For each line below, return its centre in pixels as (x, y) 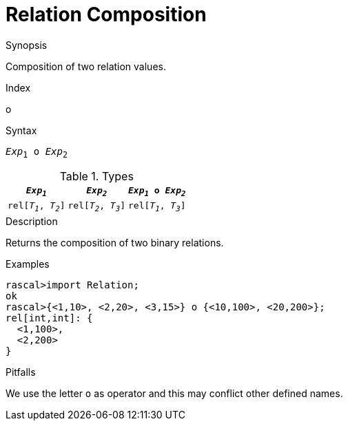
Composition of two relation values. (86, 66)
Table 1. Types (96, 176)
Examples (28, 264)
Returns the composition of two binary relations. (115, 242)
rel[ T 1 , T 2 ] (37, 207)
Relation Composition (106, 14)
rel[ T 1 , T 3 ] (157, 207)
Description (32, 221)
